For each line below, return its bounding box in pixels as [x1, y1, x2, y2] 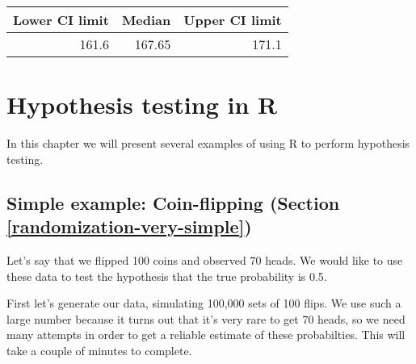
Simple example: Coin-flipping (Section [6, 190, 340, 215]
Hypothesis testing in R [6, 88, 278, 121]
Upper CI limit [183, 10, 282, 29]
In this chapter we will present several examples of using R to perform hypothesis [6, 135, 410, 152]
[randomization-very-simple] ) [6, 214, 252, 239]
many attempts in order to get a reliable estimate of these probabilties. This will [6, 326, 405, 343]
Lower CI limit [13, 10, 109, 29]
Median [121, 10, 171, 29]
